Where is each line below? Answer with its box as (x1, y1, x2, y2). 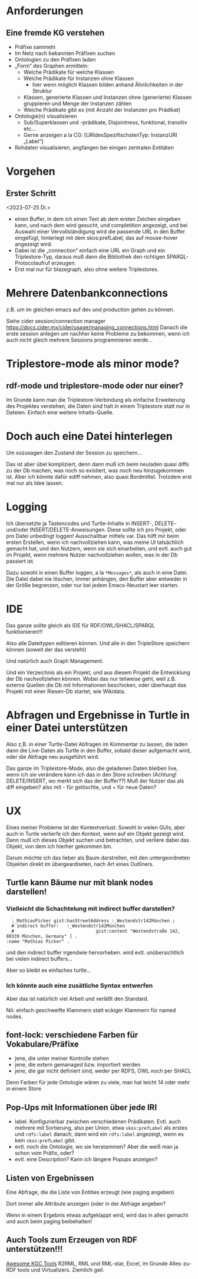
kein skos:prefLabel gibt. (14, 1137, 76, 1144)
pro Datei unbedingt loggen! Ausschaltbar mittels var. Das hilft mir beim (6, 532, 180, 539)
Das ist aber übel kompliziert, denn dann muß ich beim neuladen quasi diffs (6, 460, 189, 468)
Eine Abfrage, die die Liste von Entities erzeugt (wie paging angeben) (6, 1188, 175, 1196)
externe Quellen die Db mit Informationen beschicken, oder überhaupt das (6, 681, 187, 688)
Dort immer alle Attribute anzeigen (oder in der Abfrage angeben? (6, 1200, 166, 1207)
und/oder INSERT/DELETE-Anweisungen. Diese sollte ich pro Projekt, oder (6, 526, 187, 533)
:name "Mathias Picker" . (6, 939, 70, 945)
